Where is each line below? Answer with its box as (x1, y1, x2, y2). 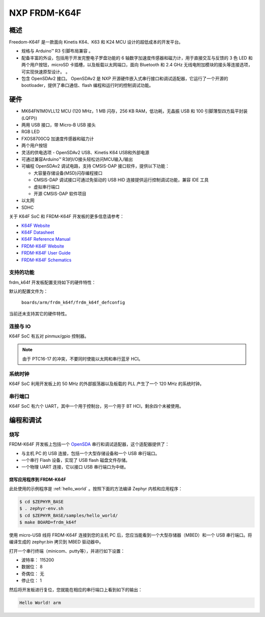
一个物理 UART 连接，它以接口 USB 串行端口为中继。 (21, 464, 129, 470)
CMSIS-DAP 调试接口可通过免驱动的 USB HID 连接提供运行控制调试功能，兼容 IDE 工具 (33, 177, 209, 183)
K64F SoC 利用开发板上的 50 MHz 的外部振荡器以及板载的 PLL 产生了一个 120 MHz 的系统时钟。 (9, 381, 204, 387)
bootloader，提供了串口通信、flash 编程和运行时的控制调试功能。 (21, 83, 154, 88)
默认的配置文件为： (9, 288, 48, 294)
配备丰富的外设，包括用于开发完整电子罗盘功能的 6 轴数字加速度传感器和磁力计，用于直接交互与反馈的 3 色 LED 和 (21, 55, 253, 61)
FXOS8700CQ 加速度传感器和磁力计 (21, 136, 94, 141)
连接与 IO (9, 323, 31, 330)
